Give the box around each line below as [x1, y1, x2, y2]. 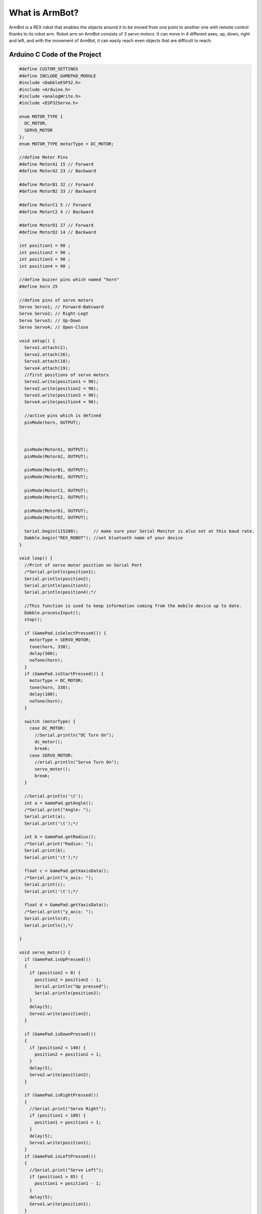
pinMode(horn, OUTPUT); [24, 420, 81, 425]
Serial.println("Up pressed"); [34, 984, 109, 989]
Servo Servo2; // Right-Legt [19, 311, 89, 317]
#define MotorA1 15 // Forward [19, 161, 94, 167]
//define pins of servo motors [19, 297, 94, 303]
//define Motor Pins [19, 154, 68, 160]
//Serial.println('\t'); [24, 793, 83, 799]
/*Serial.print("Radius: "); [24, 841, 94, 846]
